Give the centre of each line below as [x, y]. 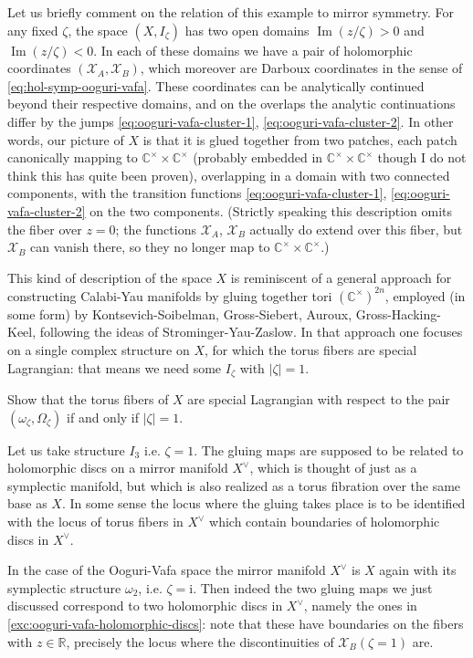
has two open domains [247, 30]
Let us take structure [66, 449]
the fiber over [45, 229]
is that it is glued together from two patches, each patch [300, 139]
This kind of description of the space [110, 277]
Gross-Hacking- [398, 313]
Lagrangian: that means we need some [115, 367]
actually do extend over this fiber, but [356, 229]
